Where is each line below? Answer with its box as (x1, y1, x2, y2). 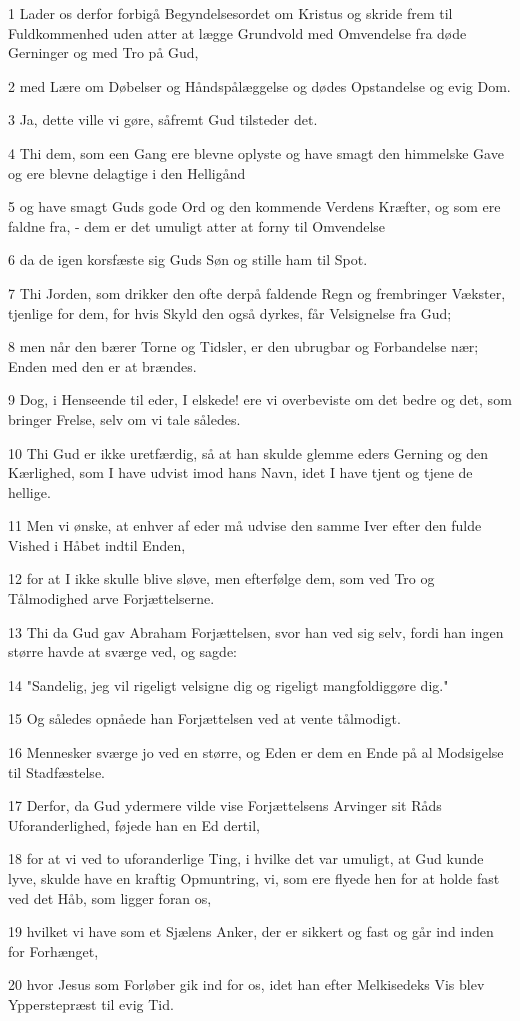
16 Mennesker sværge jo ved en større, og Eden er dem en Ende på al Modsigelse (8, 742, 504, 763)
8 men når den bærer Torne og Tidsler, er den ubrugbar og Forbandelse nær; (8, 336, 479, 357)
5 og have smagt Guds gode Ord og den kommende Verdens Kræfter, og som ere (8, 196, 501, 217)
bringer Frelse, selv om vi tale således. (8, 408, 241, 429)
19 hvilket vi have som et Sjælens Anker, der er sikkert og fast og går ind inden (8, 921, 494, 942)
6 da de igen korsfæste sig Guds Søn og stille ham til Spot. (8, 249, 368, 270)
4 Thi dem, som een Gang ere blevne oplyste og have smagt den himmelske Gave (8, 142, 504, 163)
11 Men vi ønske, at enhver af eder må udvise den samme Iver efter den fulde (8, 515, 482, 536)
